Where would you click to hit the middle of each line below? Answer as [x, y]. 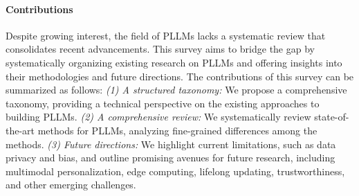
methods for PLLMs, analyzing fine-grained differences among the [177, 130]
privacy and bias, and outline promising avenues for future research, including [171, 158]
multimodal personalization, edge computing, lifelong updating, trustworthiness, [175, 171]
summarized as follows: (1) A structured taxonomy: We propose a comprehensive [176, 90]
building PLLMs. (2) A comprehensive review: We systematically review [158, 117]
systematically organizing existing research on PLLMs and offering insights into [174, 62]
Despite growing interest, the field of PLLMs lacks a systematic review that [166, 35]
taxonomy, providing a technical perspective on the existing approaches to [163, 103]
